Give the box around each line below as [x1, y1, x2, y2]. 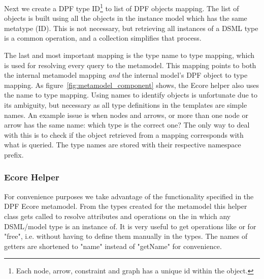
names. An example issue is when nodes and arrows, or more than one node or [4, 109, 248, 120]
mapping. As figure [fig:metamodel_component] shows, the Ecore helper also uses [4, 79, 259, 90]
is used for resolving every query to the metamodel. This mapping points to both [4, 59, 256, 70]
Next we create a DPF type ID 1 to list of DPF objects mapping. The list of [4, 2, 239, 13]
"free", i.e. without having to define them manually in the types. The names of [4, 231, 248, 241]
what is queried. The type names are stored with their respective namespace [4, 139, 241, 150]
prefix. [4, 149, 24, 160]
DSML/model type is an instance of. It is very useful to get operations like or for [4, 221, 256, 231]
